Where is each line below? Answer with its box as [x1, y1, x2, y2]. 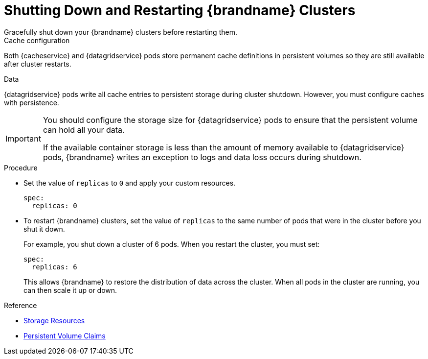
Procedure [4, 163, 38, 172]
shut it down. [23, 224, 65, 233]
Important [5, 133, 41, 144]
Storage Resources [23, 316, 85, 325]
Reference [4, 301, 37, 310]
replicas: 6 [31, 263, 77, 271]
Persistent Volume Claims [23, 331, 106, 340]
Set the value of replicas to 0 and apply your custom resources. [23, 178, 236, 187]
